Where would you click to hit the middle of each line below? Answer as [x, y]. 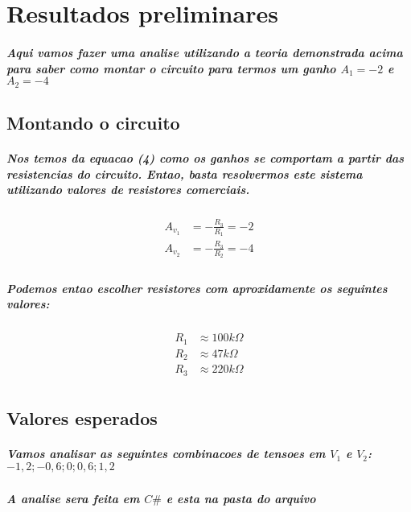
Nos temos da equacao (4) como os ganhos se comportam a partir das [205, 157]
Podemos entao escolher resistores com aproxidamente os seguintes [197, 288]
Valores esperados [82, 418]
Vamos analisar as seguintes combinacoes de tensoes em [166, 454]
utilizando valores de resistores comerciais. [128, 190]
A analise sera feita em [73, 499]
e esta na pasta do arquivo [241, 499]
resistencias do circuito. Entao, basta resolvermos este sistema [185, 173]
